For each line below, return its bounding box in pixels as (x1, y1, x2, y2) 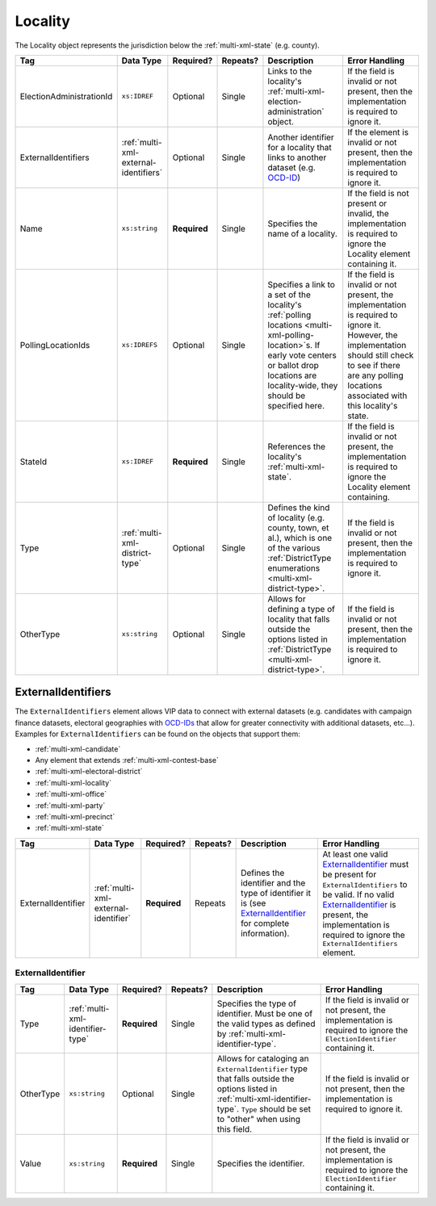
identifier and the (241, 877, 306, 889)
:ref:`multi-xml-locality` (35, 777, 112, 787)
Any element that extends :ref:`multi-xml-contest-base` (35, 756, 220, 765)
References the (267, 441, 326, 452)
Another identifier (267, 132, 334, 143)
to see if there (347, 359, 400, 371)
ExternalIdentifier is (322, 898, 396, 910)
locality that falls (267, 613, 330, 625)
